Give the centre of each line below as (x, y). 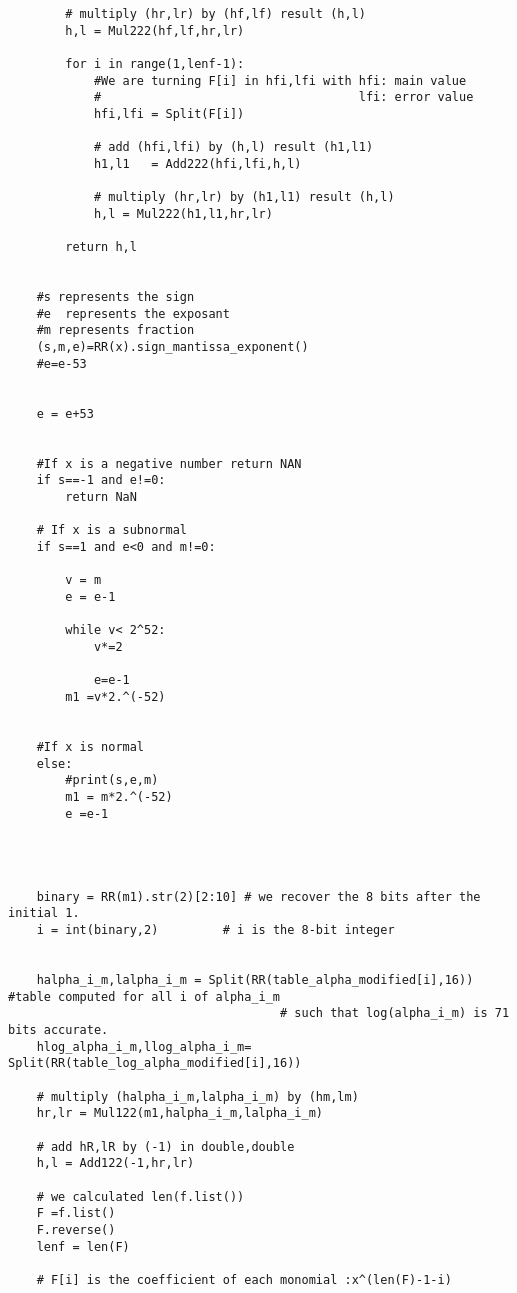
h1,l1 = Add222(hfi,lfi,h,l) (197, 163)
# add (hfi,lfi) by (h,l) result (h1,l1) (233, 147)
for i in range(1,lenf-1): (155, 63)
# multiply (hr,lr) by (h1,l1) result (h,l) (244, 197)
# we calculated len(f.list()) (140, 1196)
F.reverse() (76, 1229)
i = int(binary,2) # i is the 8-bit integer (215, 930)
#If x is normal (90, 746)
